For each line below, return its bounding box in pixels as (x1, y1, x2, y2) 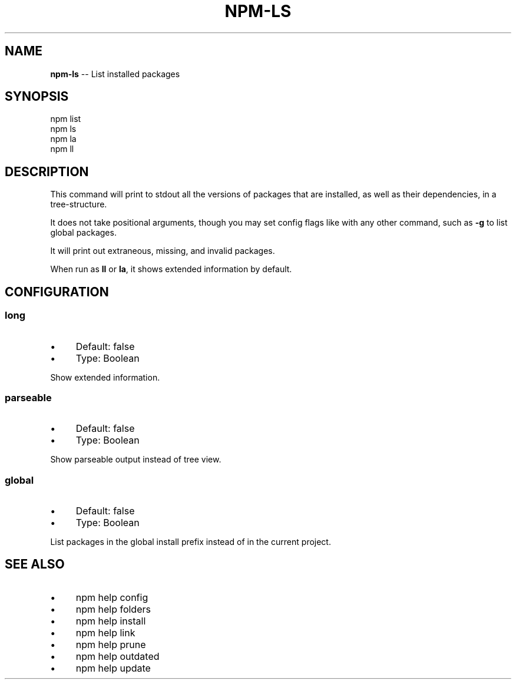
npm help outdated (75, 650, 160, 662)
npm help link (75, 626, 135, 639)
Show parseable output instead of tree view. (50, 454, 221, 465)
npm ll (50, 144, 74, 154)
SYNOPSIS (5, 89, 69, 104)
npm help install (75, 614, 146, 627)
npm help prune (75, 638, 146, 650)
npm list (50, 114, 81, 124)
